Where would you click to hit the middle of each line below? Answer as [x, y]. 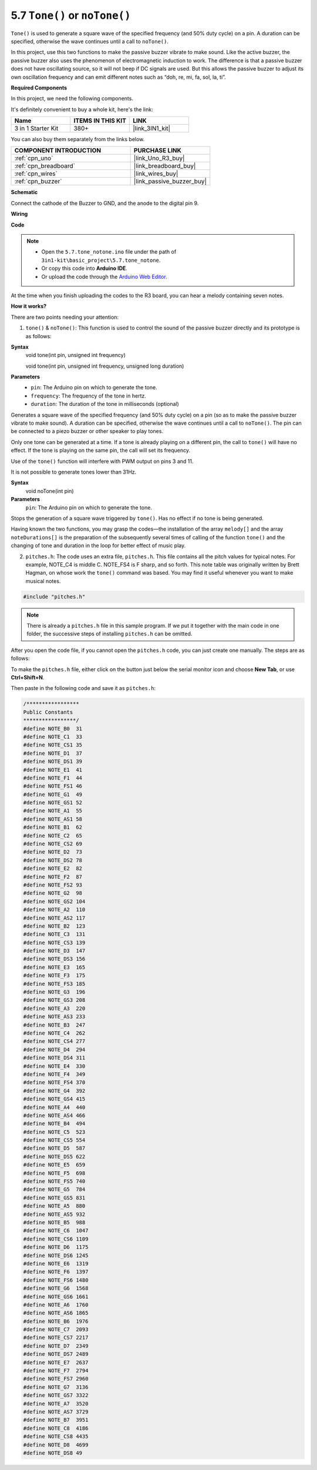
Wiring [19, 214]
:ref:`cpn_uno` [34, 158]
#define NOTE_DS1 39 [53, 761]
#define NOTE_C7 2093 [56, 1330]
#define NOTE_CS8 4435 [56, 1436]
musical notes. [43, 581]
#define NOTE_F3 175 [54, 976]
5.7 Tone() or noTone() [71, 15]
